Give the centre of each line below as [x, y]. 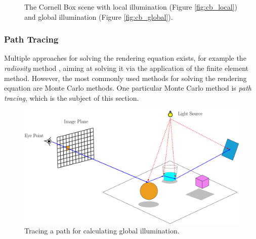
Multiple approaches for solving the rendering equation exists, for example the [125, 58]
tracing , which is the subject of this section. [72, 97]
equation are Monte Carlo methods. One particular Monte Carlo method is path [128, 88]
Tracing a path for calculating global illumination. [102, 231]
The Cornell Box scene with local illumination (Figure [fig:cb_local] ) [131, 7]
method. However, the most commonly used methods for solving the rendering [125, 78]
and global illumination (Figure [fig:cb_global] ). [99, 16]
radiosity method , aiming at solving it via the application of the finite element [126, 68]
